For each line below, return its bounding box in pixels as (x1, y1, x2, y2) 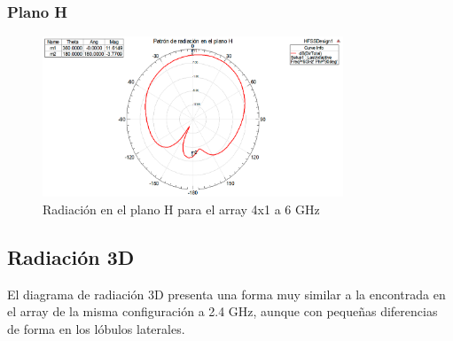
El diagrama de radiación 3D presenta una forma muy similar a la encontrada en (7, 284, 446, 303)
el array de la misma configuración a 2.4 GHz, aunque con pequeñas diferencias (7, 302, 438, 321)
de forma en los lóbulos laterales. (7, 319, 185, 337)
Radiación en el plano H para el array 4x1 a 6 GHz (43, 199, 320, 218)
